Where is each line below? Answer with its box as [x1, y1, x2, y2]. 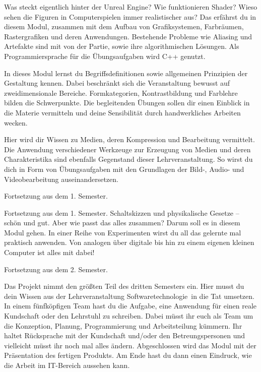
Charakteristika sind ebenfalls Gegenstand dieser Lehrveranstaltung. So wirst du [4, 154, 253, 164]
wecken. [4, 117, 28, 128]
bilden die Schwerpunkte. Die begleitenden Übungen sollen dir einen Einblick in [4, 97, 250, 108]
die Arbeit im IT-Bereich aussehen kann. [4, 360, 130, 370]
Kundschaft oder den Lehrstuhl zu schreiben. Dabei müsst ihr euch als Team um [4, 311, 253, 321]
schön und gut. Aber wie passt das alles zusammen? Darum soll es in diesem [4, 217, 240, 228]
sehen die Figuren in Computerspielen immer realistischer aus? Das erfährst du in [4, 11, 256, 22]
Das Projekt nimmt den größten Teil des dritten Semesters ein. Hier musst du [4, 281, 244, 291]
